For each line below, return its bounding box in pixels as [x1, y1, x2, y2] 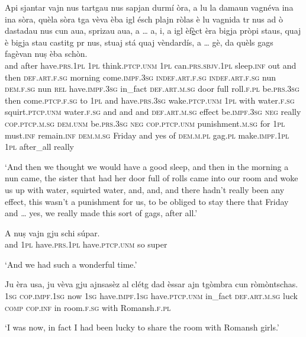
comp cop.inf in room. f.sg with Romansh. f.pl [5, 301, 171, 313]
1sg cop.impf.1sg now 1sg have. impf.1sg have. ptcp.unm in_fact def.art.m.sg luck [5, 290, 298, 302]
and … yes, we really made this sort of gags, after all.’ [5, 207, 198, 219]
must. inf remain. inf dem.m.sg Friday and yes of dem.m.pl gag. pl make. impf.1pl [5, 129, 289, 141]
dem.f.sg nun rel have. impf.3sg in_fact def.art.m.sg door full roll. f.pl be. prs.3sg [5, 82, 299, 95]
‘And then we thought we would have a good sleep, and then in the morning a [5, 160, 289, 172]
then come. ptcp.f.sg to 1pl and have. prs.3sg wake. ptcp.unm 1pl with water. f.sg [5, 94, 295, 106]
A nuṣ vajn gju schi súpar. [5, 226, 100, 239]
